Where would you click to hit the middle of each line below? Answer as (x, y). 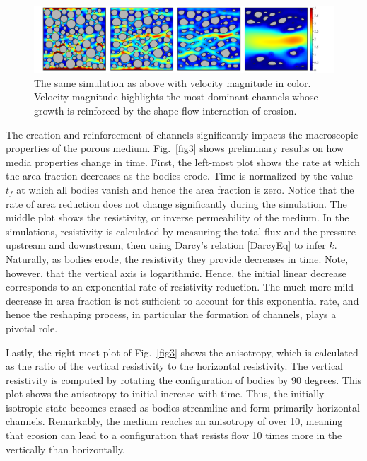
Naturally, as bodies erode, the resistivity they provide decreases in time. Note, (177, 258)
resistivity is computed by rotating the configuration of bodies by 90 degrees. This (184, 379)
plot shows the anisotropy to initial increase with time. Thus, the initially (165, 393)
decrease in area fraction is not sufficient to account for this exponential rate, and (182, 300)
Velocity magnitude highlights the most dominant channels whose (176, 97)
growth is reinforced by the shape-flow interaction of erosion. (165, 111)
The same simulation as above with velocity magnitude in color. (173, 82)
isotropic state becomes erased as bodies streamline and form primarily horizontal (183, 407)
